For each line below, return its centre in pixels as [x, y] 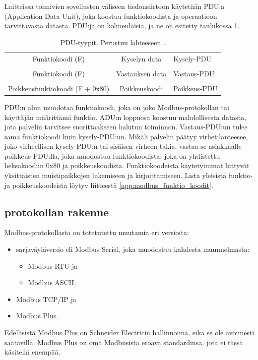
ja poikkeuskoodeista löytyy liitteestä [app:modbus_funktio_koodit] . [109, 185]
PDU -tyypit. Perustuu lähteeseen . [113, 42]
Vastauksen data [141, 73]
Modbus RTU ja [53, 266]
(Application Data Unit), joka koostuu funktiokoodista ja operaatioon [111, 16]
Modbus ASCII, [52, 282]
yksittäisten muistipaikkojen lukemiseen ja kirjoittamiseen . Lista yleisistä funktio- [129, 175]
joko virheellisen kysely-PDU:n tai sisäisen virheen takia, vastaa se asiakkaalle [123, 146]
